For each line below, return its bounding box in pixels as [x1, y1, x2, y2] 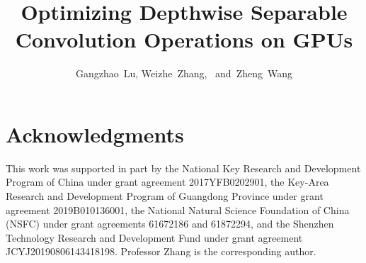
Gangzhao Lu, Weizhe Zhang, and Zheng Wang [75, 66, 292, 81]
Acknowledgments [6, 119, 184, 148]
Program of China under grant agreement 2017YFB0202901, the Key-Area [6, 174, 329, 189]
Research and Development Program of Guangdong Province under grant [6, 189, 324, 203]
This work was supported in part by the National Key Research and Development [6, 160, 361, 175]
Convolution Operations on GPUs [15, 25, 353, 54]
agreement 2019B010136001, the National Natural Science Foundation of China [6, 202, 350, 217]
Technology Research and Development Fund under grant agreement [6, 230, 303, 245]
